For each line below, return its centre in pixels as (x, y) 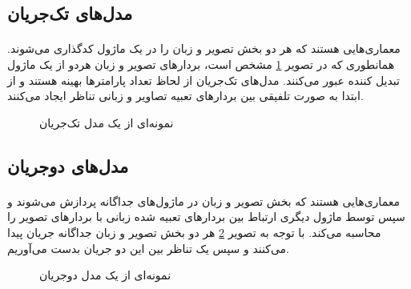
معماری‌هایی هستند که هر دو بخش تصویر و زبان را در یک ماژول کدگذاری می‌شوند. (204, 48)
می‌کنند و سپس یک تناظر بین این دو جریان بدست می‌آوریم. (148, 248)
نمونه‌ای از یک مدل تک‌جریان (107, 122)
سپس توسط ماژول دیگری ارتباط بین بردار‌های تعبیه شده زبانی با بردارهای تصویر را (206, 217)
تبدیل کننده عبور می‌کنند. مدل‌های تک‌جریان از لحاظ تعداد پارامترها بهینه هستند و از (203, 80)
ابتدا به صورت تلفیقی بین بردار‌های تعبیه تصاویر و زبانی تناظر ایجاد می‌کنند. (185, 96)
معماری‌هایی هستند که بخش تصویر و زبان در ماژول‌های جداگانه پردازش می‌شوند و (203, 201)
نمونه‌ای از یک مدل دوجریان (105, 275)
